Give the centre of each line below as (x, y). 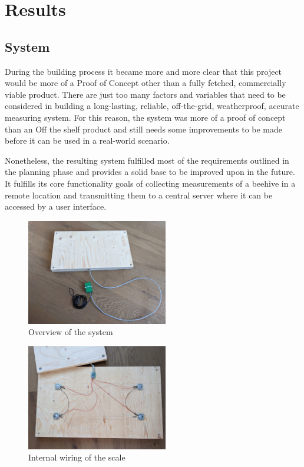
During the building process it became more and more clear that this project (143, 71)
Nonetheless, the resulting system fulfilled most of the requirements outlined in (147, 160)
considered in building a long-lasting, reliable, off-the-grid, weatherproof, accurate (152, 106)
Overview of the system (71, 332)
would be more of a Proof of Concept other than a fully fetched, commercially (146, 83)
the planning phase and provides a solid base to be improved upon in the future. (150, 172)
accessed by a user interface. (56, 206)
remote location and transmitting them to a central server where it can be (139, 195)
